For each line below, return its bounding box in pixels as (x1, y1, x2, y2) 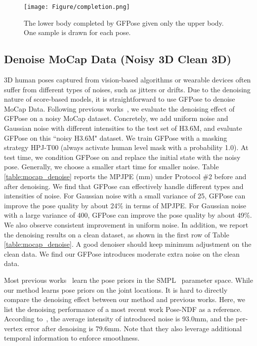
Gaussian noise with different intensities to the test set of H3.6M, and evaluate (4, 123, 242, 133)
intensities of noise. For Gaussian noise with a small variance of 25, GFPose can (4, 191, 246, 201)
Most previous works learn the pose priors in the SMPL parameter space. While (4, 274, 253, 285)
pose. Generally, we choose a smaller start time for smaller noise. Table (4, 161, 219, 172)
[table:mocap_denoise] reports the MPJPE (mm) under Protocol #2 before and (4, 171, 247, 181)
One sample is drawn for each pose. (24, 27, 131, 38)
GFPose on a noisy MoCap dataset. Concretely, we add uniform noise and (4, 113, 228, 123)
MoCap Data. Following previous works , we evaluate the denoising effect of (4, 103, 235, 114)
